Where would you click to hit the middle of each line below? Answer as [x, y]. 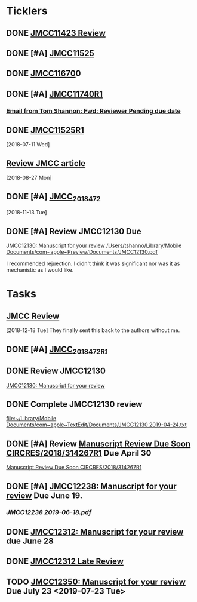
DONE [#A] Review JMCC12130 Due [74, 231]
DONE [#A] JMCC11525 [50, 53]
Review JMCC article [46, 163]
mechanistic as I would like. [40, 270]
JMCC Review [33, 316]
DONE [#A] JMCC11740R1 [55, 94]
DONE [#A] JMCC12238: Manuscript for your [92, 486]
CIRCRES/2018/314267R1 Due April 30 [79, 453]
